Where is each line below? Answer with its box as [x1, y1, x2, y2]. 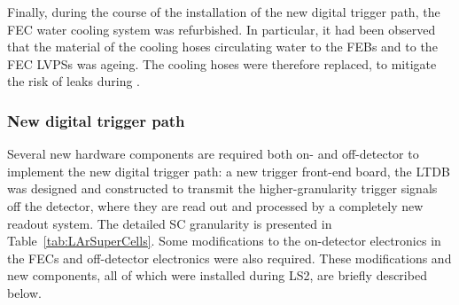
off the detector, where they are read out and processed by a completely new [7, 196, 424, 215]
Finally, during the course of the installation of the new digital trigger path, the [7, 3, 440, 20]
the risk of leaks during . [7, 72, 140, 90]
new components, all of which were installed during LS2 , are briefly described [7, 266, 427, 285]
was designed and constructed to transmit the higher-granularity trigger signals [7, 179, 438, 198]
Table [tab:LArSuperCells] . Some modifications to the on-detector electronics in [7, 231, 441, 250]
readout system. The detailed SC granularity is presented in [7, 214, 332, 232]
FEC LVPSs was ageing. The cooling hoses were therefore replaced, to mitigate [7, 54, 437, 73]
